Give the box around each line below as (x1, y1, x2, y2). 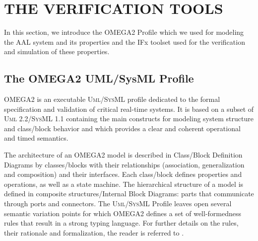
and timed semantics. (4, 133, 68, 143)
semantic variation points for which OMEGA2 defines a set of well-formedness (4, 208, 242, 218)
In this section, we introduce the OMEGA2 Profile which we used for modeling (4, 27, 244, 37)
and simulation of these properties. (4, 46, 110, 57)
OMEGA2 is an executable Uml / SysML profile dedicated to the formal (4, 94, 220, 104)
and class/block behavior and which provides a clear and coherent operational (4, 123, 241, 133)
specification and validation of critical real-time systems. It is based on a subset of (4, 103, 254, 114)
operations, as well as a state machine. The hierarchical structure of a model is (4, 178, 244, 189)
